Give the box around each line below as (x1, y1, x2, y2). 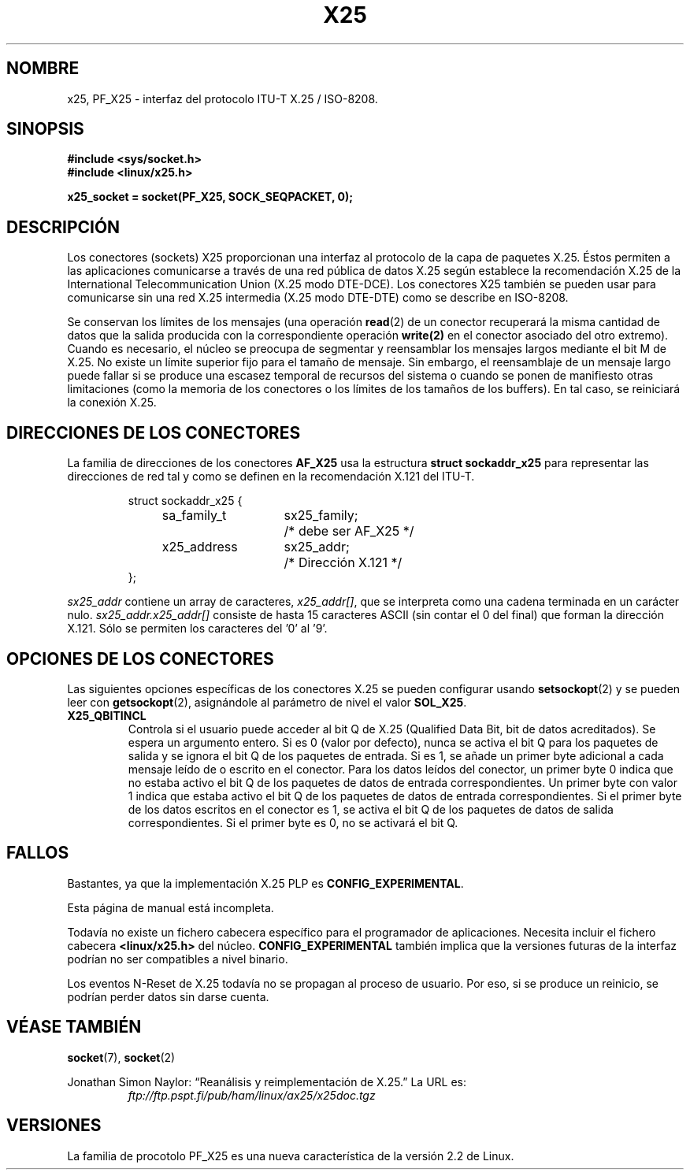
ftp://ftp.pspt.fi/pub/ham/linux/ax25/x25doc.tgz (128, 1088, 376, 1102)
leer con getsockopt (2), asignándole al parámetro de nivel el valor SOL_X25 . (67, 695, 467, 709)
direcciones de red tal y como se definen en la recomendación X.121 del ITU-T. (67, 469, 475, 484)
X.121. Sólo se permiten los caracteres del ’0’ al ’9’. (67, 621, 328, 636)
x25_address (161, 539, 238, 555)
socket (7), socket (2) (67, 1050, 176, 1064)
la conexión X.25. (67, 395, 157, 410)
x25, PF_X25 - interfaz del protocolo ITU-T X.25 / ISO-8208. (67, 91, 378, 106)
